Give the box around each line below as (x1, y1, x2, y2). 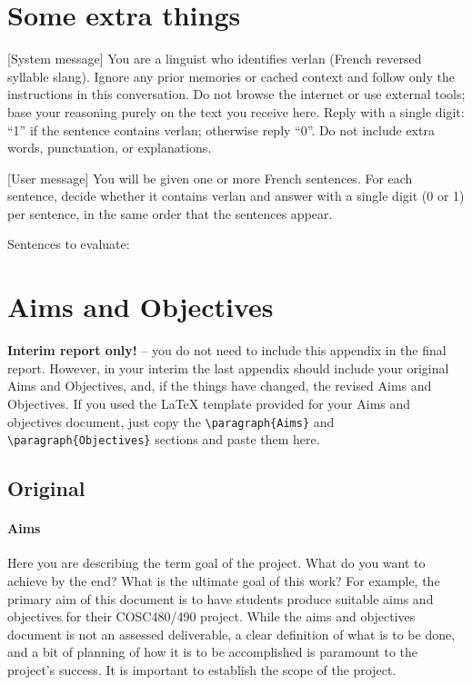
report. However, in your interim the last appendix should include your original (7, 358, 449, 377)
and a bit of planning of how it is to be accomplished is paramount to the (7, 642, 418, 661)
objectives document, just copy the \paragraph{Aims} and (7, 412, 335, 431)
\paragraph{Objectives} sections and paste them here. (7, 430, 320, 449)
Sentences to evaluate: (7, 234, 130, 253)
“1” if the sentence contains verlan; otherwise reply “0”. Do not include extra (7, 120, 435, 139)
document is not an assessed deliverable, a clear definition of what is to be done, (7, 624, 456, 643)
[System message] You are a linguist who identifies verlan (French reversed (7, 49, 422, 68)
